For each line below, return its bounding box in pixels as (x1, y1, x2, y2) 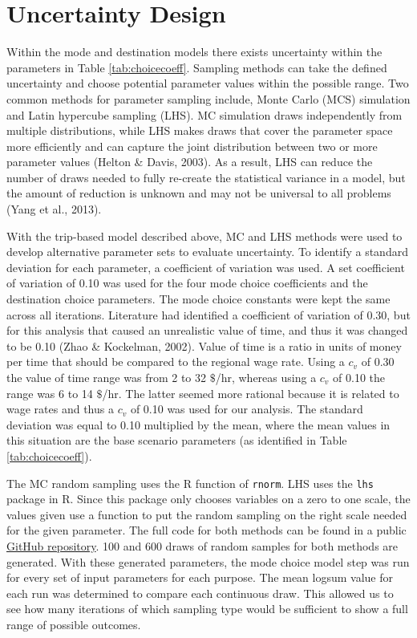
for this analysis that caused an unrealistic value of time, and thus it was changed (6, 322, 408, 339)
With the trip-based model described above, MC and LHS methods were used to (6, 227, 403, 244)
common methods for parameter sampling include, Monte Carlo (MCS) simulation (6, 90, 411, 107)
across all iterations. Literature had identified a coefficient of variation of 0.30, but (6, 306, 411, 323)
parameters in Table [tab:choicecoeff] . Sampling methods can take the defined (6, 59, 387, 75)
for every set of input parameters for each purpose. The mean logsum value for (6, 569, 394, 586)
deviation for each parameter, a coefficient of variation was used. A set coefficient (6, 258, 405, 275)
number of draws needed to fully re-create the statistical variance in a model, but (6, 169, 406, 185)
